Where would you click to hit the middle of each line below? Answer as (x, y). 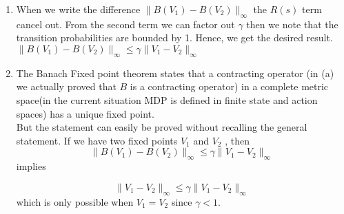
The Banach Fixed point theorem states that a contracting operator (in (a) (175, 73)
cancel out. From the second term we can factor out (125, 24)
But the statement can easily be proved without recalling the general (162, 127)
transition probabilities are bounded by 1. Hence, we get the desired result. (174, 38)
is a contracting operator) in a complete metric (229, 86)
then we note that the (292, 24)
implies (31, 166)
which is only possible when (75, 201)
